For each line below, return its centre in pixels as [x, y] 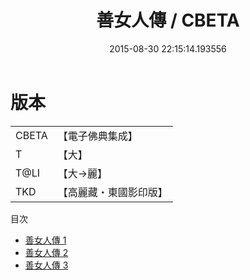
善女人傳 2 [46, 252]
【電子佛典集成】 [97, 136]
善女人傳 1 [45, 240]
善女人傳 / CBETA [168, 20]
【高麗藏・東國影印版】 [112, 192]
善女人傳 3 [46, 265]
